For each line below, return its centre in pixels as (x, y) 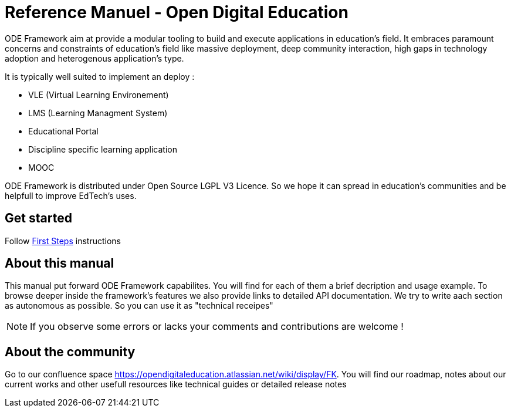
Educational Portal (63, 131)
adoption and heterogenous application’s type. (94, 58)
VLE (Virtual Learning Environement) (99, 94)
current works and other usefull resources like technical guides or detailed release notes (176, 384)
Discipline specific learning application (103, 149)
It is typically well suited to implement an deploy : (100, 76)
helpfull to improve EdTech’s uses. (71, 195)
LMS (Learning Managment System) (98, 113)
